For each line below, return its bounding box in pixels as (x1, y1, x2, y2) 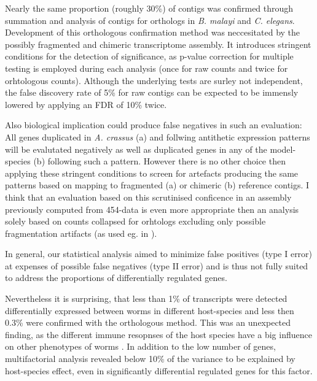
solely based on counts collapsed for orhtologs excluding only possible (5, 215, 266, 228)
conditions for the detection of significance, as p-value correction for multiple (5, 50, 294, 63)
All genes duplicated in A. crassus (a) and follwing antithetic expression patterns (5, 130, 310, 143)
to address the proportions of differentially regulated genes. (5, 271, 227, 284)
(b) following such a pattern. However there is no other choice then (33, 155, 286, 167)
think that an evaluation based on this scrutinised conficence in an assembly (5, 190, 292, 203)
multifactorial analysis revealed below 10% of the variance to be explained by (5, 352, 295, 365)
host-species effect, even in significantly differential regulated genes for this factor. (5, 364, 313, 377)
